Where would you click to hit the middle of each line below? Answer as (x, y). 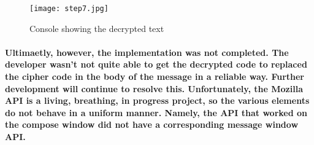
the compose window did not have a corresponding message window (152, 124)
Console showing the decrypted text (97, 28)
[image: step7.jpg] (69, 9)
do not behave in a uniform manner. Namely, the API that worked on (156, 112)
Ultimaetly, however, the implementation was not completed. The (147, 52)
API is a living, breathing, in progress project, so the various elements (157, 100)
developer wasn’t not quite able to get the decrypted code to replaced (156, 64)
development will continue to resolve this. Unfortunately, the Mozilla (154, 88)
